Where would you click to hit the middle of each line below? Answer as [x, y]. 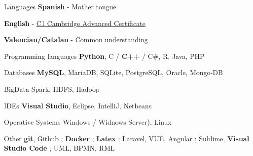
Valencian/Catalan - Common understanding [76, 39]
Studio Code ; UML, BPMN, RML [59, 148]
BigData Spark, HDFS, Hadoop [52, 89]
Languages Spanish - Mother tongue [60, 6]
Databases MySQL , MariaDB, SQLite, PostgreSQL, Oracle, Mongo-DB [113, 72]
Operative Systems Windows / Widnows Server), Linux [88, 122]
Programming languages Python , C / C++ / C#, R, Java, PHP [104, 56]
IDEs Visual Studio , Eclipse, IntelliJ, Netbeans [78, 105]
